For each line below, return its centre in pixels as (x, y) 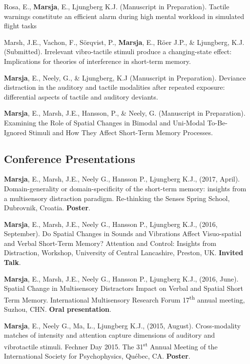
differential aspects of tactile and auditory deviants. (81, 96)
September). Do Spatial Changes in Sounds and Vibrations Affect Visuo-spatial (123, 233)
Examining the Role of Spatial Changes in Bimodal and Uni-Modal (104, 122)
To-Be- (217, 122)
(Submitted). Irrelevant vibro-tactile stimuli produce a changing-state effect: (118, 51)
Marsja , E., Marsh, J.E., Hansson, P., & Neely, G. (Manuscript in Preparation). (125, 113)
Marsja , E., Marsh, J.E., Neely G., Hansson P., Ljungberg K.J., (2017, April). (122, 179)
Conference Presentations (70, 158)
